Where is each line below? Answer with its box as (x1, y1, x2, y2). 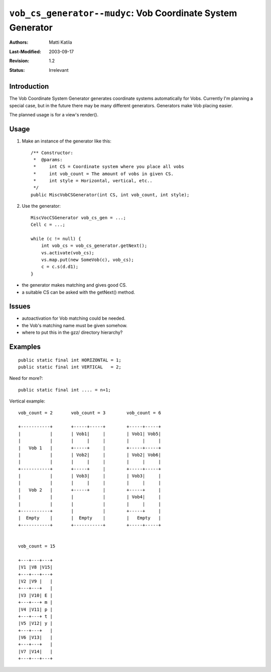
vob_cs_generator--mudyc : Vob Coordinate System (9, 8, 237, 19)
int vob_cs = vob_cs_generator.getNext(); (41, 243, 148, 248)
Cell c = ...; (31, 222, 65, 228)
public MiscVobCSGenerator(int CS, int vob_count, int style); (31, 192, 190, 198)
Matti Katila (49, 39, 72, 45)
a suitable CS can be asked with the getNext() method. (22, 289, 135, 295)
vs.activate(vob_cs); (41, 250, 95, 255)
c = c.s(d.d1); (41, 264, 79, 270)
